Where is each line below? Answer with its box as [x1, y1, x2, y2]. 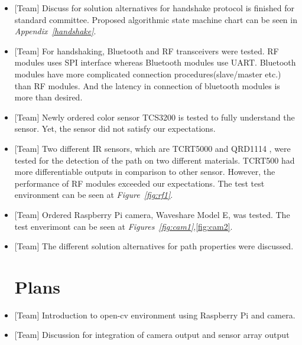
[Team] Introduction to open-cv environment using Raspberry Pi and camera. [14, 308, 295, 321]
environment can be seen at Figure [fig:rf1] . [14, 188, 173, 201]
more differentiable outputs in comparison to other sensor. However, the [14, 165, 275, 178]
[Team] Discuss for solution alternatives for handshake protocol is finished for [14, 2, 294, 14]
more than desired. [14, 91, 83, 103]
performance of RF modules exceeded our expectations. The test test [14, 177, 265, 189]
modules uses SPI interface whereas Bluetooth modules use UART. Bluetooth [14, 56, 296, 69]
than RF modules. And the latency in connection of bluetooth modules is [14, 79, 280, 92]
